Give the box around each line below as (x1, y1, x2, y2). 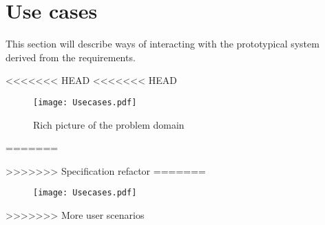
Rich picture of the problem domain (33, 117, 185, 131)
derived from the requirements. (6, 50, 136, 64)
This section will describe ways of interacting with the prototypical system (6, 36, 319, 51)
